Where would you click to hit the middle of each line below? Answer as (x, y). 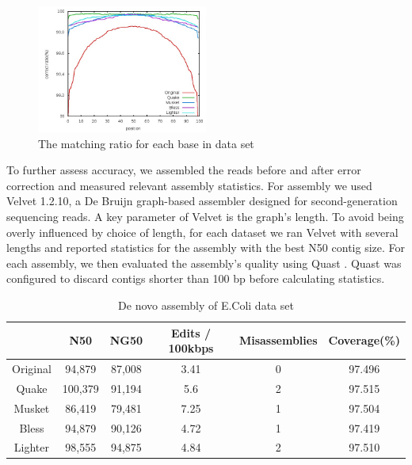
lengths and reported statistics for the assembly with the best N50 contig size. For (206, 248)
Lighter (32, 447)
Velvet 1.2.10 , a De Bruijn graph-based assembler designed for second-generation (202, 201)
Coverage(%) (364, 340)
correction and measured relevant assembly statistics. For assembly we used (189, 185)
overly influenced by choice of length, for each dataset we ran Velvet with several (202, 232)
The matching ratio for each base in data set (146, 143)
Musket (32, 408)
